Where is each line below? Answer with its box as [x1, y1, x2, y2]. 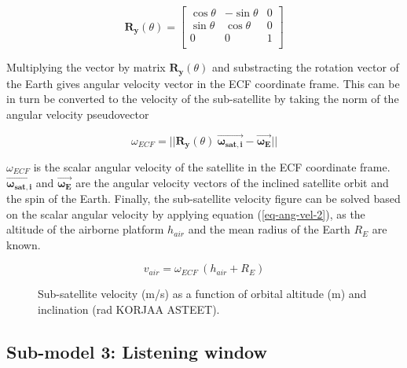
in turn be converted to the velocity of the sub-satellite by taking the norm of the [6, 90, 399, 107]
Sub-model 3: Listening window [6, 340, 267, 364]
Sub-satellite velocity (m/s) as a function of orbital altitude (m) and [38, 285, 367, 302]
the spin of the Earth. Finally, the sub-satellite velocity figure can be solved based [6, 190, 401, 207]
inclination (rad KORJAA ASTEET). [38, 301, 220, 318]
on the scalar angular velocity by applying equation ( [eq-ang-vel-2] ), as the [6, 205, 365, 222]
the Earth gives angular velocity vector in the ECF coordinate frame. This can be [6, 75, 400, 91]
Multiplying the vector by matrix [6, 59, 166, 75]
